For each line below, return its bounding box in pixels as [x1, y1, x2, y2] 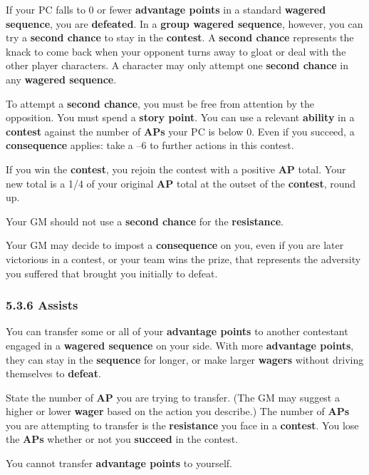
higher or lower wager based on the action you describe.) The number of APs [6, 404, 350, 419]
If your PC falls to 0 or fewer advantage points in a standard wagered [6, 2, 326, 16]
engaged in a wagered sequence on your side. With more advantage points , [6, 337, 354, 352]
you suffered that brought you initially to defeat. [6, 265, 218, 280]
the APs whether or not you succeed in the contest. [6, 431, 239, 446]
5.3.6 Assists [6, 296, 78, 314]
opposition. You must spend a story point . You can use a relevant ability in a [6, 110, 355, 125]
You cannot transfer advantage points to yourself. [6, 456, 232, 471]
